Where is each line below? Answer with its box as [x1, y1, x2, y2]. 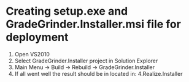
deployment [6, 31, 69, 44]
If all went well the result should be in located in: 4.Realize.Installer [14, 70, 183, 77]
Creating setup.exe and [6, 4, 128, 18]
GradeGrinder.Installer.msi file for [6, 17, 182, 31]
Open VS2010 [14, 50, 50, 58]
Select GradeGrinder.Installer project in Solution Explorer [14, 57, 158, 64]
